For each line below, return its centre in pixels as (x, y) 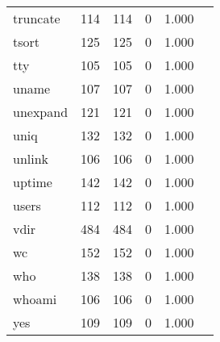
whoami (35, 299)
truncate (37, 18)
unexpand (41, 112)
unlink (31, 158)
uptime (33, 182)
